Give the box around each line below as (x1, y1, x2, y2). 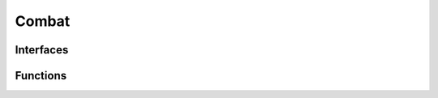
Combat (15, 12, 71, 30)
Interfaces (15, 43, 69, 57)
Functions (15, 69, 67, 83)
